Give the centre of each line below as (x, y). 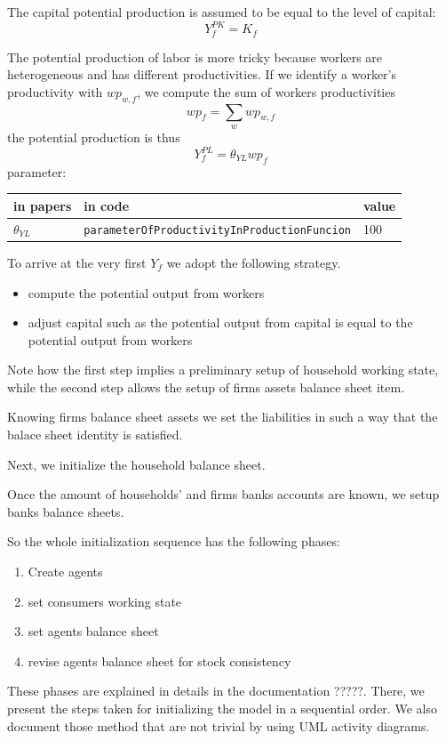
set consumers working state (105, 601)
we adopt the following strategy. (254, 262)
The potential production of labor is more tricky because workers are (195, 56)
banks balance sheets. (66, 511)
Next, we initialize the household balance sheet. (136, 464)
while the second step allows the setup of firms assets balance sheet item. (206, 387)
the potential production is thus (94, 137)
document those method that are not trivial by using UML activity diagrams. (219, 725)
